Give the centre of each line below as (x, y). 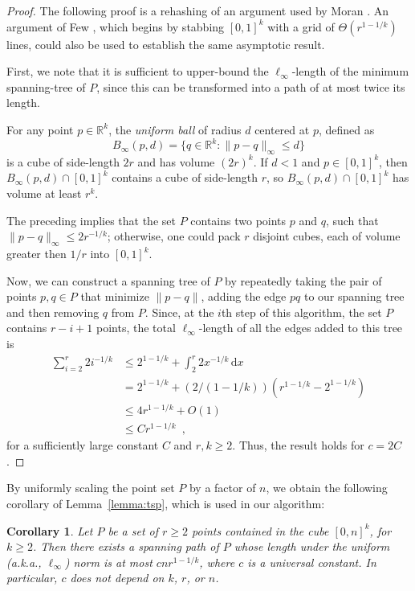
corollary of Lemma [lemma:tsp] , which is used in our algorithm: (166, 503)
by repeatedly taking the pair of (303, 280)
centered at (282, 129)
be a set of (133, 530)
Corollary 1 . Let (50, 530)
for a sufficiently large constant (83, 445)
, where (217, 562)
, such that (352, 220)
